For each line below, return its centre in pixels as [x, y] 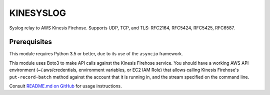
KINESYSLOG [38, 13]
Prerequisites [30, 42]
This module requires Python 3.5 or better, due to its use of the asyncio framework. [96, 54]
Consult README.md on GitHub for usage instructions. [65, 86]
